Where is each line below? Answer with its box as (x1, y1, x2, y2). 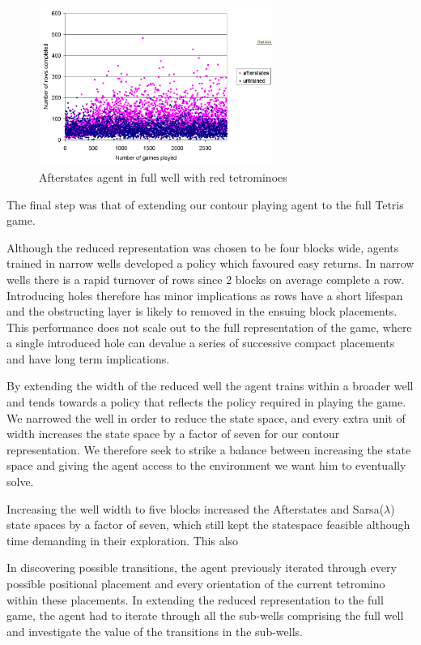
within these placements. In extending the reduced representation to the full (6, 591, 384, 608)
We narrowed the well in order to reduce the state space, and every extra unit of (6, 409, 406, 426)
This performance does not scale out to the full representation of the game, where (6, 318, 412, 335)
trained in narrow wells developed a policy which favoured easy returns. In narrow (6, 255, 415, 272)
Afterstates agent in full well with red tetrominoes (39, 168, 287, 185)
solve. (6, 473, 34, 490)
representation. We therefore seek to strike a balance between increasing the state (6, 441, 411, 458)
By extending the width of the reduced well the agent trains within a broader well (6, 377, 414, 394)
